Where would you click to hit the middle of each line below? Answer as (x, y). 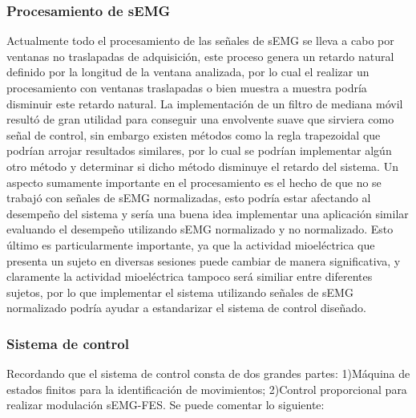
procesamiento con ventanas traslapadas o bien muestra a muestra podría (187, 87)
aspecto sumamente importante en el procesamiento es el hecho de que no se (194, 182)
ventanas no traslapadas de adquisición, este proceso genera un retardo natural (200, 56)
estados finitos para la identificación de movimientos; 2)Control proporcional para (207, 389)
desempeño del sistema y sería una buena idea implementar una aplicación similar (208, 213)
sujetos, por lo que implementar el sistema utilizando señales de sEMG (180, 292)
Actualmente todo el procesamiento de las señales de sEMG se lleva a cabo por (200, 41)
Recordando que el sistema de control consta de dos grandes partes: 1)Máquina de (208, 373)
